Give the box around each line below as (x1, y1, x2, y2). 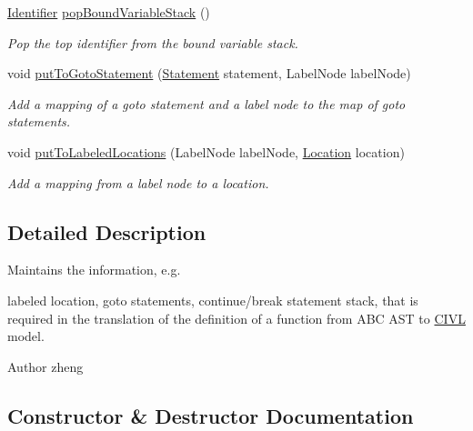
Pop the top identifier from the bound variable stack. (7, 33, 298, 52)
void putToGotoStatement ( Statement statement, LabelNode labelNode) (7, 64, 411, 83)
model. (7, 326, 45, 346)
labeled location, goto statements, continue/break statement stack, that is (7, 290, 418, 309)
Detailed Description (7, 217, 206, 246)
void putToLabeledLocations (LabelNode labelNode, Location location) (7, 142, 405, 161)
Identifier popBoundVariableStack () (7, 3, 210, 21)
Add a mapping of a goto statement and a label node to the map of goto (7, 94, 406, 113)
